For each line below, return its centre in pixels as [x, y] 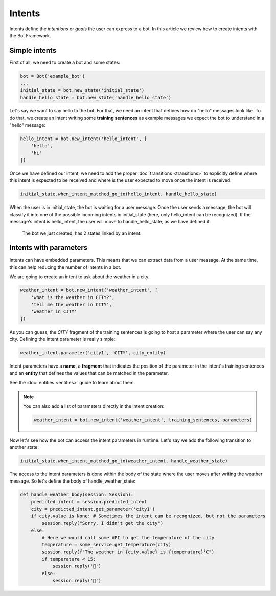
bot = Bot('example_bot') [53, 76]
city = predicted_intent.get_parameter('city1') [93, 509]
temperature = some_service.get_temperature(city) [106, 545]
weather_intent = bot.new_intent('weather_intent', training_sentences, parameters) [143, 420]
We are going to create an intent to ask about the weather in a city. [79, 277]
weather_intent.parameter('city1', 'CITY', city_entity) [93, 353]
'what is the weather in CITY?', [73, 297]
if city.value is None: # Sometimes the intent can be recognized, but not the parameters [148, 516]
